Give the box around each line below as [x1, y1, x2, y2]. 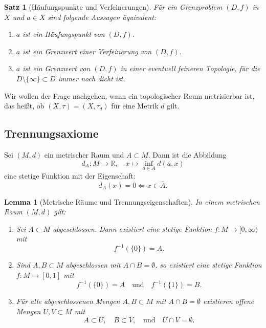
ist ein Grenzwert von [23, 63, 91, 74]
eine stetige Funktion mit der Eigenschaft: [4, 170, 136, 181]
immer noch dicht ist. [58, 73, 125, 83]
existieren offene [203, 296, 254, 307]
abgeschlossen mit [65, 259, 121, 270]
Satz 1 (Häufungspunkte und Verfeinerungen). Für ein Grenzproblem [4, 2, 223, 12]
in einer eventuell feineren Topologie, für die [120, 63, 260, 74]
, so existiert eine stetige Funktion [155, 259, 262, 270]
